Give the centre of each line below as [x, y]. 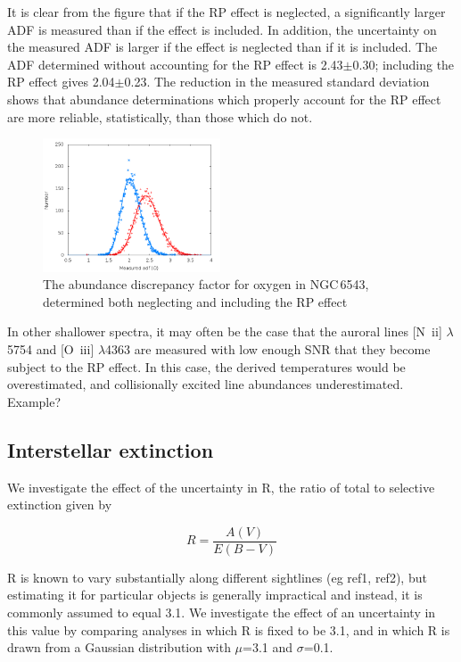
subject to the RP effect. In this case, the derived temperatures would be [206, 366]
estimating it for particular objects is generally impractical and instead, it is [215, 595]
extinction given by [60, 505]
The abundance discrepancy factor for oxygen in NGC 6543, [206, 284]
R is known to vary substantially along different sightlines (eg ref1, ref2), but [217, 577]
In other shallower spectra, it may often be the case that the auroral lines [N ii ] [225, 331]
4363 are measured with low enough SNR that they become [268, 348]
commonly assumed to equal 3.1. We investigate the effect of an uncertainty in [222, 612]
